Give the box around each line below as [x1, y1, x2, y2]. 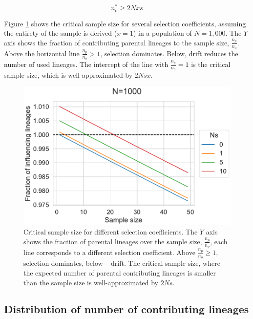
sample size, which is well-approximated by [4, 70, 133, 80]
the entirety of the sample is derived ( [4, 28, 117, 38]
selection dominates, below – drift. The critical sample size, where [23, 258, 220, 268]
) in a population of [133, 28, 192, 38]
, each [210, 236, 228, 246]
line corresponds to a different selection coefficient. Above [23, 247, 195, 257]
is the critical [191, 59, 231, 69]
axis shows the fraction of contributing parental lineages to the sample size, [4, 37, 230, 47]
